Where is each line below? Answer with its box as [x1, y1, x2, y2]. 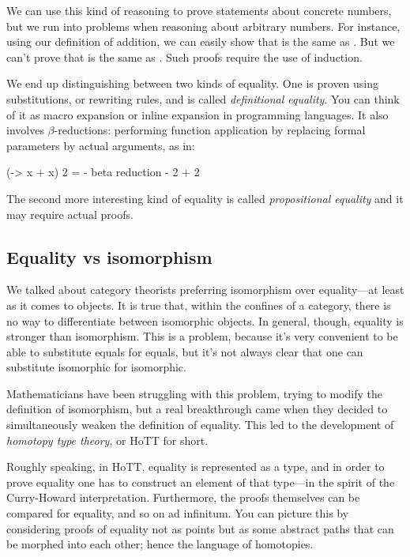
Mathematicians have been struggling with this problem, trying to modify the [6, 385, 382, 401]
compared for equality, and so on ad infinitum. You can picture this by [6, 505, 349, 521]
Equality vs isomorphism [6, 244, 213, 269]
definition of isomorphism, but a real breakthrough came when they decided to [6, 401, 388, 417]
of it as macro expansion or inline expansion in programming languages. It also [6, 106, 389, 122]
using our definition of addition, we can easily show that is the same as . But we [6, 33, 395, 50]
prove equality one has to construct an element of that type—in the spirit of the [6, 473, 395, 490]
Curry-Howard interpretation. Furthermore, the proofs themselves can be [6, 489, 360, 506]
